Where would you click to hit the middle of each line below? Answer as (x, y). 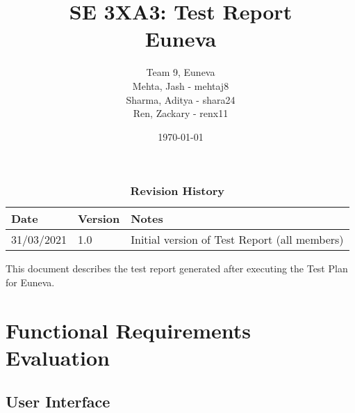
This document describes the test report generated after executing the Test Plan (177, 268)
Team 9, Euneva (181, 72)
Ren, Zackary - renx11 (181, 113)
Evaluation (58, 357)
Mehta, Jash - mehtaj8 (181, 85)
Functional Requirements (128, 330)
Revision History (177, 191)
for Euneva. (30, 282)
